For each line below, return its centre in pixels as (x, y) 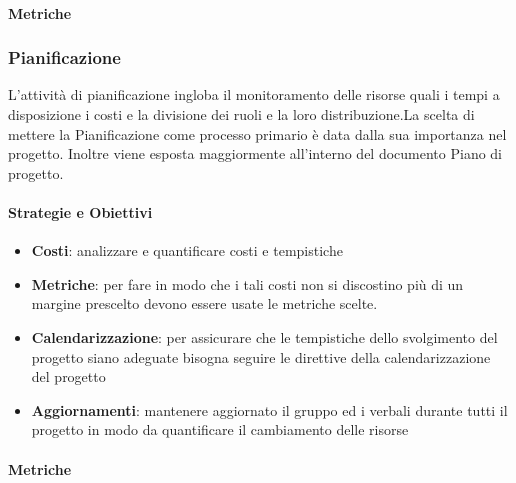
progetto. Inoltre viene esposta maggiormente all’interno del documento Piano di (255, 153)
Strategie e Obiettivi (80, 211)
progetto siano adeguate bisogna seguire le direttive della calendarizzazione (261, 356)
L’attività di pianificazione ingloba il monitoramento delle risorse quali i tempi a (254, 94)
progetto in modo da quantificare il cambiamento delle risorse (220, 429)
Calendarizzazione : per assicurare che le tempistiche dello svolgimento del (264, 336)
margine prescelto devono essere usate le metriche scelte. (204, 303)
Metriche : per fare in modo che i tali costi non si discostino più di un (247, 283)
